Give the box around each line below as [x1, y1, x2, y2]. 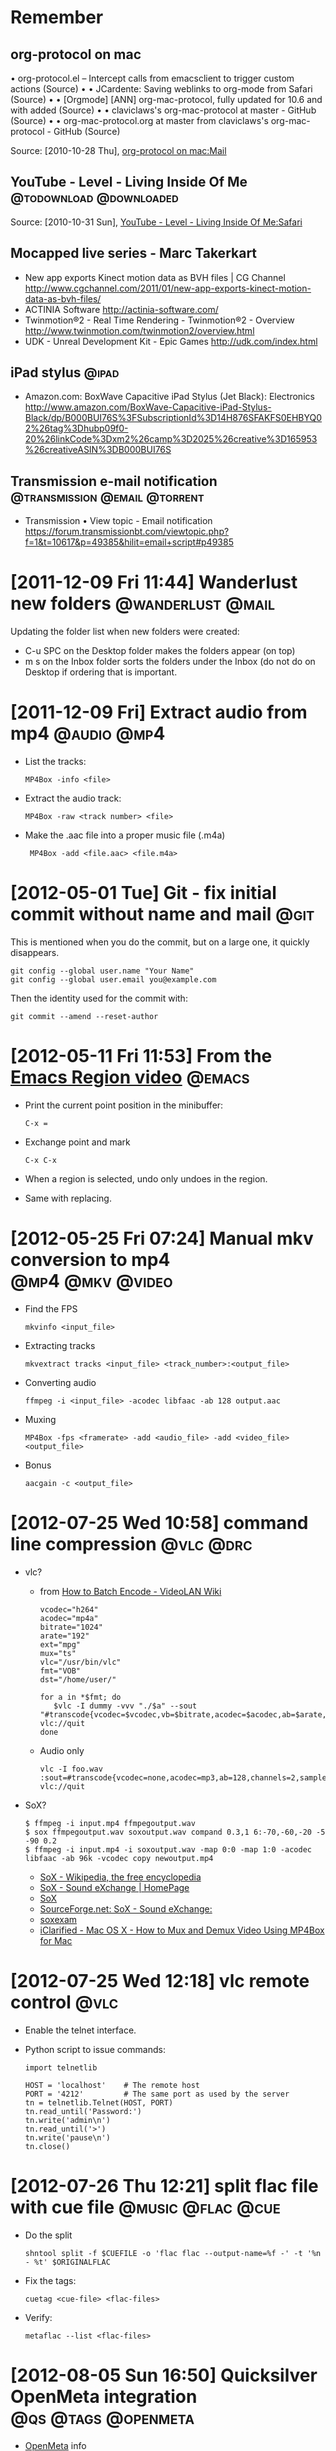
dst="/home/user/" [39, 1674, 117, 1685]
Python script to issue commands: [24, 2043, 166, 2055]
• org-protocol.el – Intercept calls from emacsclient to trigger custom [10, 72, 295, 84]
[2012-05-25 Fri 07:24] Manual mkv [10, 1227, 314, 1250]
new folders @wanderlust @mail [10, 592, 276, 615]
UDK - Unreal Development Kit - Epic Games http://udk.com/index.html [24, 335, 318, 347]
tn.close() [24, 2141, 71, 2151]
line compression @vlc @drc [10, 1533, 253, 1556]
